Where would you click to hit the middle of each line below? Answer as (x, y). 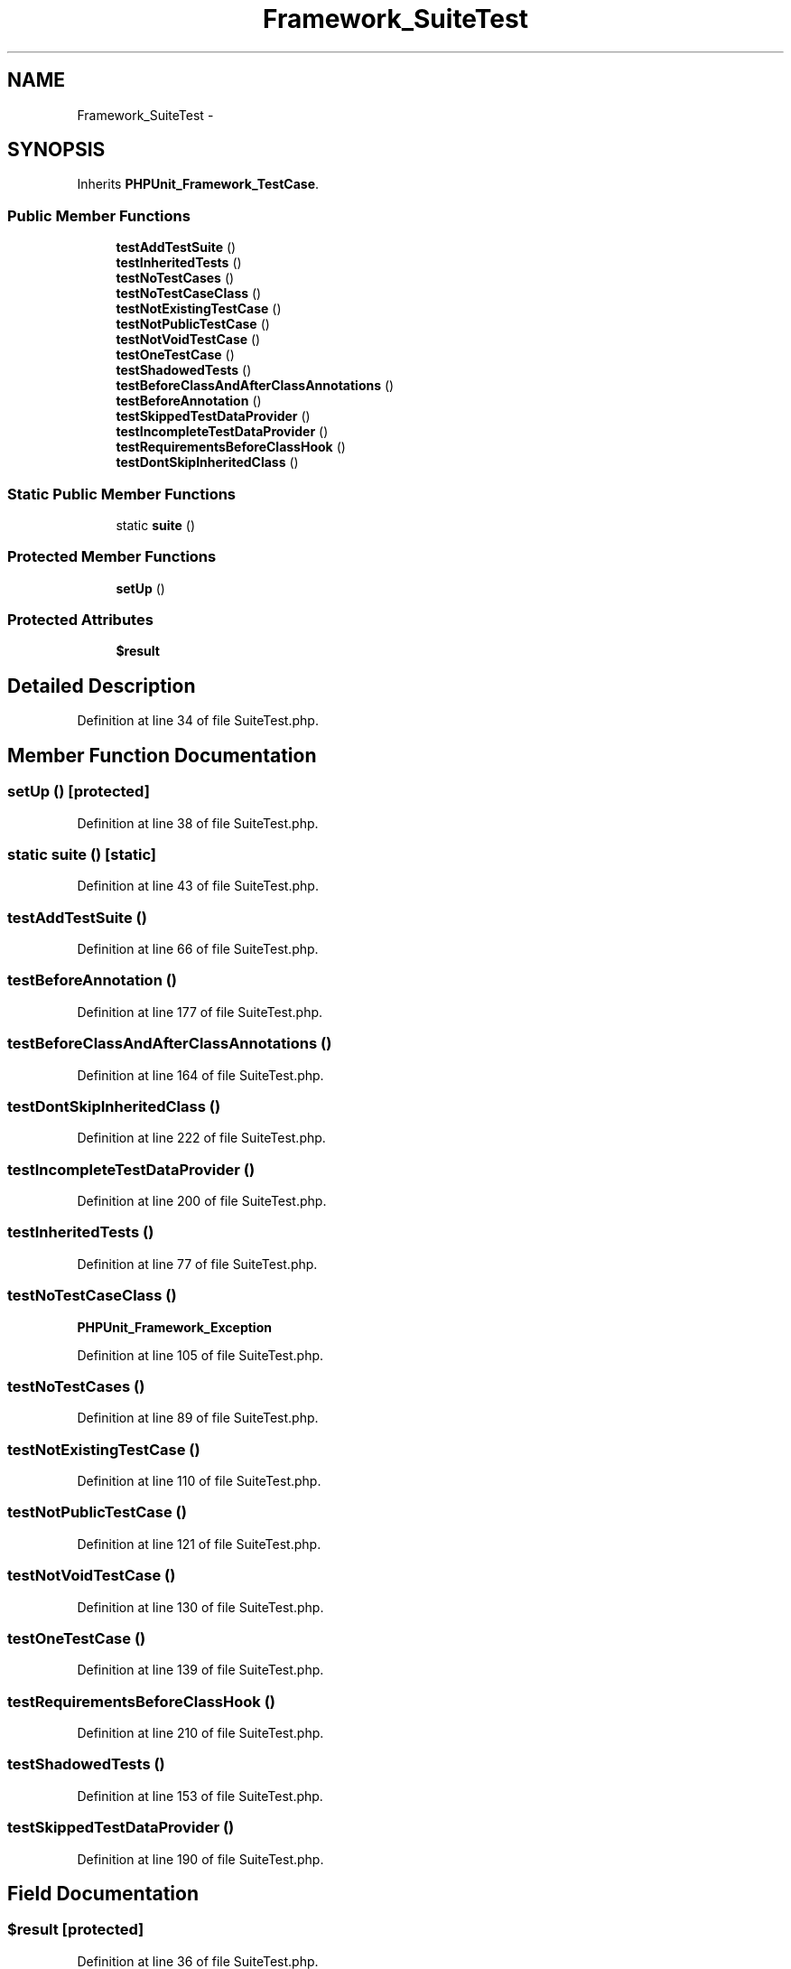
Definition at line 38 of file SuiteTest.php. (198, 823)
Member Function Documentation (162, 755)
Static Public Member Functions (122, 494)
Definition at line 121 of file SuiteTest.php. (199, 1544)
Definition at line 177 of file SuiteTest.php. (200, 1012)
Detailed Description (102, 686)
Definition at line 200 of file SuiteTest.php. (202, 1201)
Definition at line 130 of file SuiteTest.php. (200, 1607)
